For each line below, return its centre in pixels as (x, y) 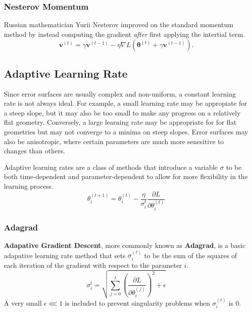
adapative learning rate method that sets (65, 255)
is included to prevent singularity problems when (137, 303)
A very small (23, 303)
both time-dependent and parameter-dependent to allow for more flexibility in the (126, 176)
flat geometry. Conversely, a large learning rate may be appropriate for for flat (120, 122)
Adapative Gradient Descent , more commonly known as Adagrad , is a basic (125, 245)
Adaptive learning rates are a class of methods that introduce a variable (111, 167)
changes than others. (34, 151)
